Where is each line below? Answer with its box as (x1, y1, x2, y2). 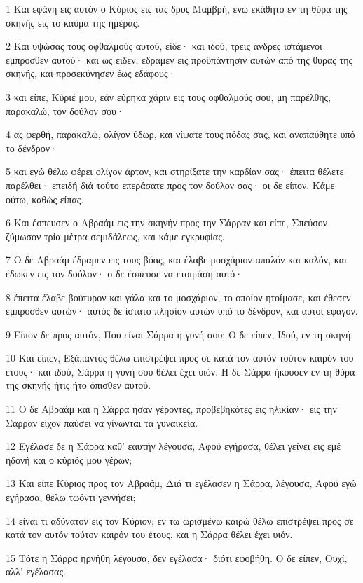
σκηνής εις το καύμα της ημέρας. (6, 15, 140, 29)
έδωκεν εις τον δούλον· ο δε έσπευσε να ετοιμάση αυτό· (6, 266, 243, 280)
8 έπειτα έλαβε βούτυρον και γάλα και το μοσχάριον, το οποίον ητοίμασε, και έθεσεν (6, 289, 351, 304)
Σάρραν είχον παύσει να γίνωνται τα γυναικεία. (6, 415, 198, 430)
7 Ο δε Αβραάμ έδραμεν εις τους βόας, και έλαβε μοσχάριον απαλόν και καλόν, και (6, 252, 347, 267)
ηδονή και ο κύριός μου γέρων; (6, 452, 132, 467)
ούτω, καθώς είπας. (6, 191, 84, 206)
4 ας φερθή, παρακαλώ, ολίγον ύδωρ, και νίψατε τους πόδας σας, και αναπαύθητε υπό (6, 127, 355, 142)
